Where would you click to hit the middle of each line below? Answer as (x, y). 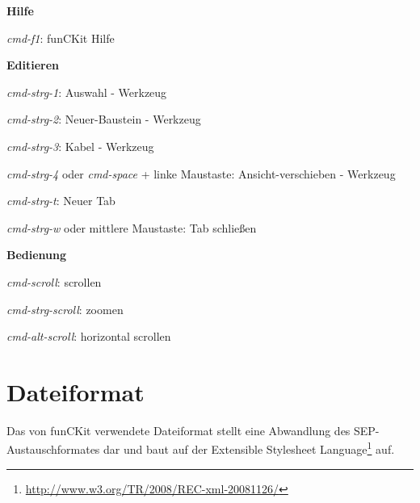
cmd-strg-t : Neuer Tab (61, 201)
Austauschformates (53, 449)
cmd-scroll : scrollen (54, 281)
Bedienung (37, 255)
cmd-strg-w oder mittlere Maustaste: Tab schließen (132, 227)
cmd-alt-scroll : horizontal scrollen (89, 336)
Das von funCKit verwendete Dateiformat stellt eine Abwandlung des (178, 430)
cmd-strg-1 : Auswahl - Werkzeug (87, 92)
